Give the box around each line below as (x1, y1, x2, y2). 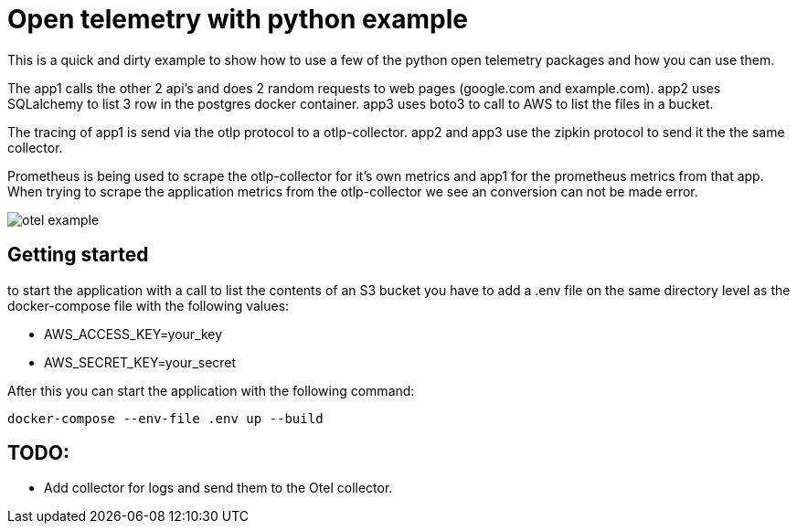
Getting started (7, 243, 149, 267)
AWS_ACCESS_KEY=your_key (44, 325, 223, 342)
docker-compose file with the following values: (7, 297, 290, 313)
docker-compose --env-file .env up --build (7, 410, 324, 426)
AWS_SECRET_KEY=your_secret (44, 354, 237, 370)
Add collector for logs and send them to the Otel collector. (44, 480, 393, 496)
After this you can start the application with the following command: (7, 382, 415, 398)
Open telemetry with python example (7, 4, 468, 35)
